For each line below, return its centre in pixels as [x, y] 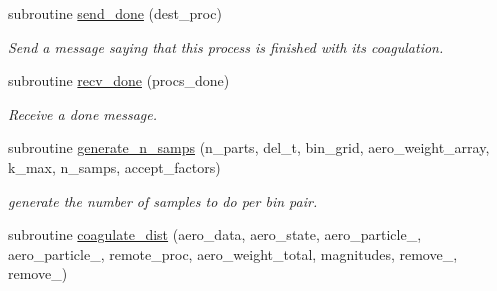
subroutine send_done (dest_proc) [115, 13]
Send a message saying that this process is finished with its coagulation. [226, 46]
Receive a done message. [83, 113]
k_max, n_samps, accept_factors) [114, 166]
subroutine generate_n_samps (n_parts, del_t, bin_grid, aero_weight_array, [249, 147]
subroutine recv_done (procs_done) [119, 80]
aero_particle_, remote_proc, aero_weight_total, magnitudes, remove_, [233, 253]
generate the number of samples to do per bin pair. [163, 200]
